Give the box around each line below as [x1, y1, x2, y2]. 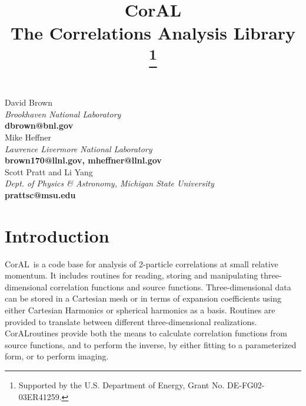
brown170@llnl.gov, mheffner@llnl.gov [5, 154, 162, 166]
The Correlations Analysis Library [10, 21, 296, 45]
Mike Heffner [5, 131, 51, 143]
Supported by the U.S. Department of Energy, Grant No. [18, 379, 225, 391]
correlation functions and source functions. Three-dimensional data [50, 280, 291, 293]
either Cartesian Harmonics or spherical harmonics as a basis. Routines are [5, 304, 275, 316]
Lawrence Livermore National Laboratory [5, 142, 152, 155]
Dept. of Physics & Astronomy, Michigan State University [5, 177, 214, 189]
